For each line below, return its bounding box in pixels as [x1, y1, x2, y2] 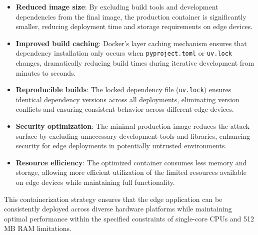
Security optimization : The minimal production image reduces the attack [15, 121, 249, 131]
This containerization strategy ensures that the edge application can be [4, 193, 222, 204]
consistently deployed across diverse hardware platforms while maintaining [4, 203, 232, 214]
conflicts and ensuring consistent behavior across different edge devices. [15, 104, 234, 114]
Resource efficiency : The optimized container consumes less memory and [15, 157, 247, 167]
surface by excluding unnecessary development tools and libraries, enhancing [15, 130, 250, 141]
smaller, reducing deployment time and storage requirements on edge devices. [15, 21, 253, 32]
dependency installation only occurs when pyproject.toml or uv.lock [15, 48, 232, 58]
